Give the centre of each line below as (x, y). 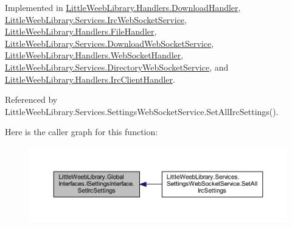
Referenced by (31, 100)
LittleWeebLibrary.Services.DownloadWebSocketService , (109, 43)
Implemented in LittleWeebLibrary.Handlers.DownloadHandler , (123, 7)
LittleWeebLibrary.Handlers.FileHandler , (81, 31)
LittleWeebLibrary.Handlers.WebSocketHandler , (94, 55)
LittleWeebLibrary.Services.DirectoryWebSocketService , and (117, 67)
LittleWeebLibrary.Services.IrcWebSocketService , (96, 19)
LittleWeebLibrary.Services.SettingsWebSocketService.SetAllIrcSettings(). (142, 111)
